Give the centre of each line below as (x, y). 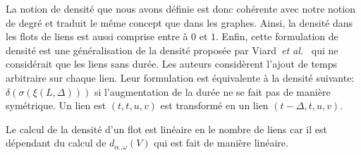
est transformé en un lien (214, 105)
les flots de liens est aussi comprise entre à (97, 36)
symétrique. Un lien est (56, 105)
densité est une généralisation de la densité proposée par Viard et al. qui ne (172, 50)
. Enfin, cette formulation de (277, 36)
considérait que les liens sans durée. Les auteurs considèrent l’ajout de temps (172, 64)
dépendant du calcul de (56, 143)
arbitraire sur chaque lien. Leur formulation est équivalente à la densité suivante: (180, 77)
